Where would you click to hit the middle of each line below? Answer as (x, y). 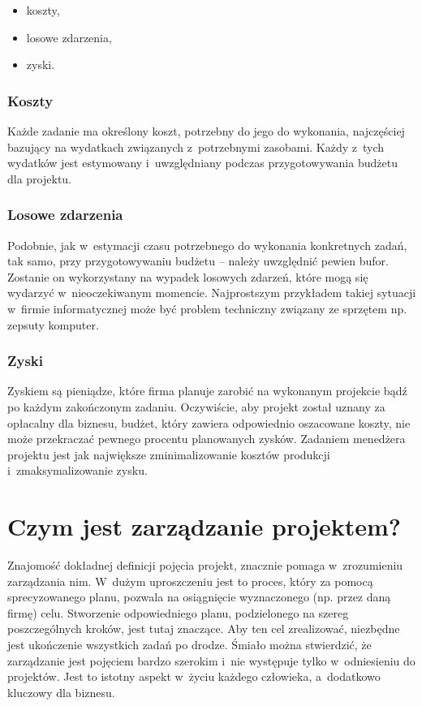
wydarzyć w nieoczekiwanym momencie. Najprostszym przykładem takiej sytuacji (212, 293)
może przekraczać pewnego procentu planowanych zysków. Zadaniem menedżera (207, 439)
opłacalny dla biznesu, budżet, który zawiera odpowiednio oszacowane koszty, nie (209, 422)
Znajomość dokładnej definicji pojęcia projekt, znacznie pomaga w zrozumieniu (205, 565)
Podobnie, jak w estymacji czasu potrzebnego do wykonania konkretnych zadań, (207, 245)
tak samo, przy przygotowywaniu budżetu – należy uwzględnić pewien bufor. (198, 261)
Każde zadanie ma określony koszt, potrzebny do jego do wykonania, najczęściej (206, 131)
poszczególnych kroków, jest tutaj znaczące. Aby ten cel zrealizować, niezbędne (204, 629)
